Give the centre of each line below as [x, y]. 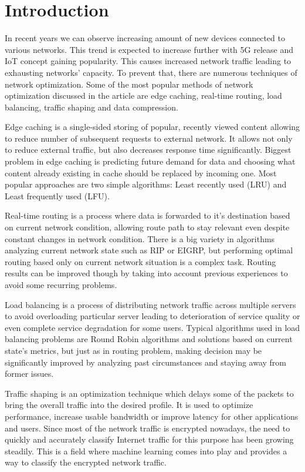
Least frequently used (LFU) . [57, 195]
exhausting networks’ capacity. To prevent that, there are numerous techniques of [151, 72]
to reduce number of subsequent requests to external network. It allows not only [149, 138]
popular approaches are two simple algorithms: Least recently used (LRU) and [146, 184]
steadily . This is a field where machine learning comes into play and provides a [146, 451]
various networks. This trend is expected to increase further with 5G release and [149, 49]
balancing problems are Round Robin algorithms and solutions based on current [149, 339]
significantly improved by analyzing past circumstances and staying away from [146, 362]
